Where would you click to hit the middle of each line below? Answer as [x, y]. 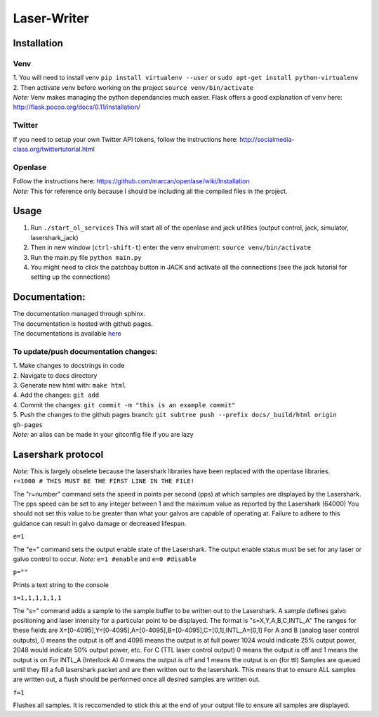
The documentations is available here [67, 334]
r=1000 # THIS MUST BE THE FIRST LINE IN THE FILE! [104, 481]
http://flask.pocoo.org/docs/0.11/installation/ [77, 107]
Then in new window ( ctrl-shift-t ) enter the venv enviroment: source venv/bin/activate [171, 248]
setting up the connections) [70, 277]
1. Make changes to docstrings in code [69, 366]
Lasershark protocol [58, 454]
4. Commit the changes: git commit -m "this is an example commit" [124, 404]
